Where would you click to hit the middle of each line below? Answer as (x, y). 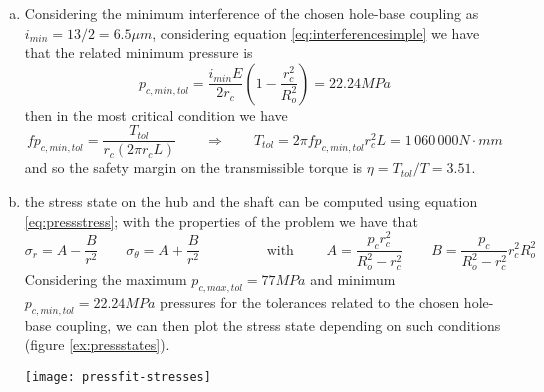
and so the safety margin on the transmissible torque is (193, 167)
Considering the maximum (105, 278)
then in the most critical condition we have (156, 114)
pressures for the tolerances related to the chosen (310, 301)
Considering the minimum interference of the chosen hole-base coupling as (251, 13)
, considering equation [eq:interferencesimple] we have (316, 32)
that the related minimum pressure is (138, 52)
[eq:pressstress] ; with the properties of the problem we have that (221, 220)
